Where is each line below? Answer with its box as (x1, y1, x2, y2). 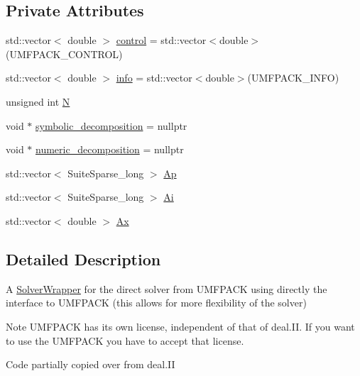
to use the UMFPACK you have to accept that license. (6, 333, 244, 348)
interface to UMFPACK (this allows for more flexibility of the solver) (6, 295, 307, 310)
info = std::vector (116, 70, 192, 85)
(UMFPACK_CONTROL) (6, 46, 123, 61)
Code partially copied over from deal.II (6, 357, 175, 372)
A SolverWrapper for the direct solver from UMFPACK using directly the (6, 281, 327, 296)
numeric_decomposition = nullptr (36, 142, 184, 157)
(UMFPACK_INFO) (247, 70, 339, 85)
